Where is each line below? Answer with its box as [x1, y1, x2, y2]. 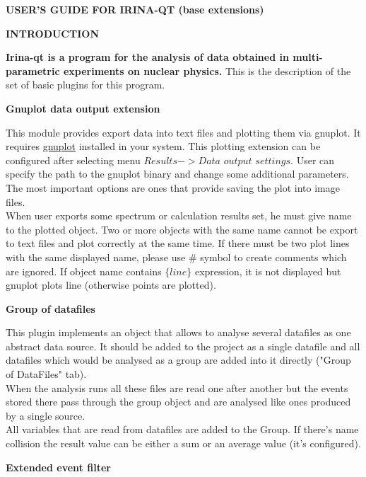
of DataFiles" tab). [6, 367, 87, 381]
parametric [6, 63, 60, 78]
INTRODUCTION [6, 25, 100, 40]
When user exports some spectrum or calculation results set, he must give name [6, 208, 352, 223]
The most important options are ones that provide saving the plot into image [6, 180, 340, 195]
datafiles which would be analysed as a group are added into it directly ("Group [6, 352, 351, 367]
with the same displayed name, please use [6, 249, 186, 264]
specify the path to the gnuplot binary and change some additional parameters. [6, 166, 349, 181]
